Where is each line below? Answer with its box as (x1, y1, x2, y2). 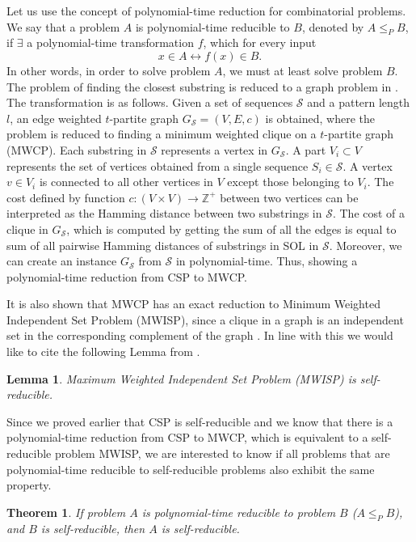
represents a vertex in (161, 141, 268, 158)
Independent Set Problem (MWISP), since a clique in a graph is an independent (6, 311, 404, 328)
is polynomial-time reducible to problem (141, 503, 336, 520)
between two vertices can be (220, 188, 359, 205)
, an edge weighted (10, 109, 102, 126)
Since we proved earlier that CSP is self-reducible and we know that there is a (6, 413, 393, 430)
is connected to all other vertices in (39, 173, 213, 190)
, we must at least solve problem (222, 61, 383, 78)
